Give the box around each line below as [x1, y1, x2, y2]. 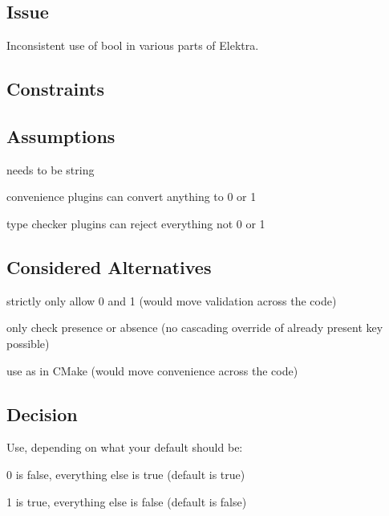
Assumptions [6, 123, 115, 148]
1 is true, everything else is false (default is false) [6, 493, 247, 510]
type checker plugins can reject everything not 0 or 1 [6, 215, 265, 231]
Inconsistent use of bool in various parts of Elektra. [6, 37, 259, 54]
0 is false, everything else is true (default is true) [6, 465, 245, 482]
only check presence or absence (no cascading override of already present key [6, 319, 383, 336]
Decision [6, 401, 78, 426]
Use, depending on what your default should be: [6, 439, 243, 456]
